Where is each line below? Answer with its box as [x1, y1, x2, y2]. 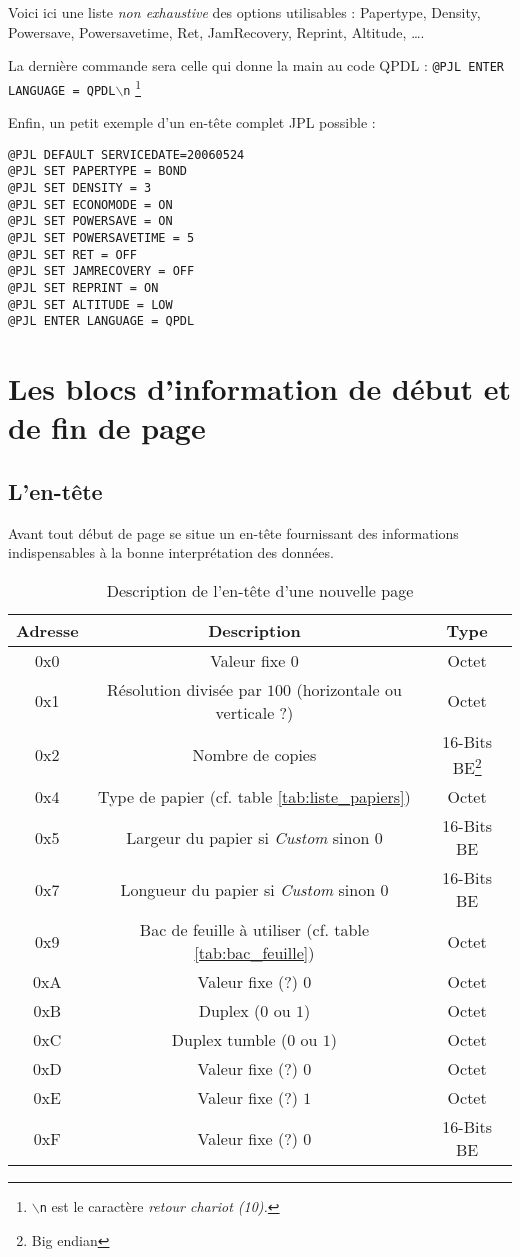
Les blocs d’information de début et [8, 368, 511, 409]
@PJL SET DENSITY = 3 [8, 181, 152, 196]
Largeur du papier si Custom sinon [126, 825, 370, 849]
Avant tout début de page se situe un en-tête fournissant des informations [8, 522, 459, 543]
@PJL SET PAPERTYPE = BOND [8, 164, 187, 179]
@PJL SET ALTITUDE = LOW [8, 297, 173, 312]
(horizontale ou [296, 677, 402, 701]
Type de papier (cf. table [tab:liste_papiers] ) [98, 785, 411, 809]
